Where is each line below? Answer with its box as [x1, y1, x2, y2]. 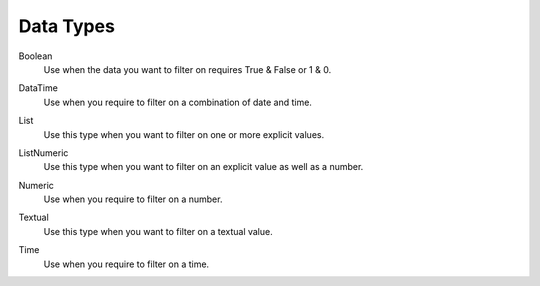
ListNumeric [18, 146, 69, 159]
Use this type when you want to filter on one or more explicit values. [43, 128, 325, 140]
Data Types [18, 15, 115, 37]
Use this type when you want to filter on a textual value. [43, 225, 274, 237]
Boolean [18, 50, 53, 62]
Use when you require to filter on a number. [43, 193, 223, 205]
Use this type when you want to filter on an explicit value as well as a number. [43, 161, 364, 173]
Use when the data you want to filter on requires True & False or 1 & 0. [43, 63, 332, 75]
